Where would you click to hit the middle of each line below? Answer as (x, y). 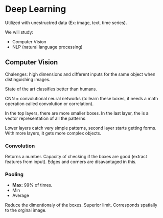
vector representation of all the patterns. (46, 118)
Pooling (14, 174)
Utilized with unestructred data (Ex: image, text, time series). (66, 23)
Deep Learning (35, 9)
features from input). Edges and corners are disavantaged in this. (71, 162)
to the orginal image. (26, 210)
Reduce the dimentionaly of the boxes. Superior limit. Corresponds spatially (81, 205)
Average (21, 195)
